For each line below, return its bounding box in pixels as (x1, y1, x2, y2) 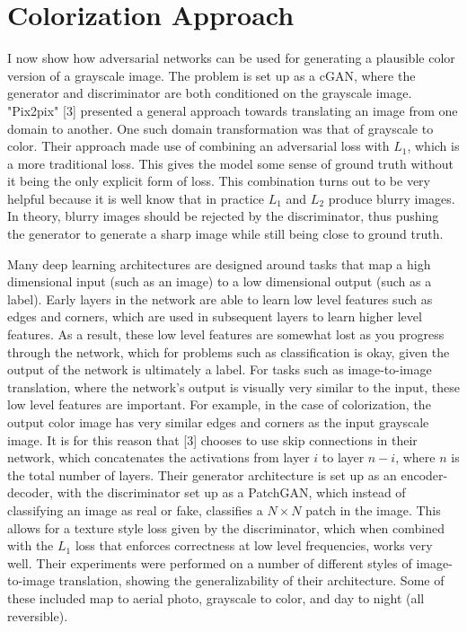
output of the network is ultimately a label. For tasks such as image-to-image (7, 360, 432, 379)
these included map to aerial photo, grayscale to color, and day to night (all (7, 588, 425, 607)
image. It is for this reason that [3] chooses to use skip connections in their (7, 430, 418, 449)
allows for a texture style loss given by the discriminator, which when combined (7, 518, 445, 537)
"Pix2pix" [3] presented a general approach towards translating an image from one (7, 101, 458, 119)
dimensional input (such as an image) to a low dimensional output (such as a (7, 272, 432, 291)
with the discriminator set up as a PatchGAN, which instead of (57, 483, 406, 502)
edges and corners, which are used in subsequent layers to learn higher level (7, 307, 422, 326)
